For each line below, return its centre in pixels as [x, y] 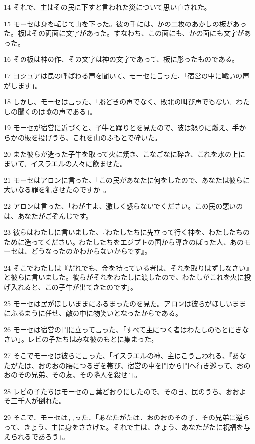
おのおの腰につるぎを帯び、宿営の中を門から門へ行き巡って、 [137, 365]
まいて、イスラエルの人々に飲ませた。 [65, 163]
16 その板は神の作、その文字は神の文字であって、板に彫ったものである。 [121, 59]
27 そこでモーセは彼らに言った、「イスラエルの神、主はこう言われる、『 [118, 356]
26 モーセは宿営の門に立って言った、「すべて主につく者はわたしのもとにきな [127, 329]
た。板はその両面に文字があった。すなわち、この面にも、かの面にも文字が [124, 33]
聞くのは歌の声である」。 [57, 111]
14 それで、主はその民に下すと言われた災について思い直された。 [108, 7]
